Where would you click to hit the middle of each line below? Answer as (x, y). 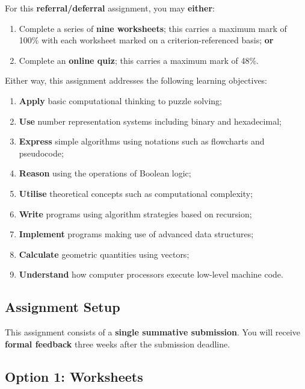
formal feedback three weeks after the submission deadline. (118, 344)
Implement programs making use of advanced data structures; (136, 234)
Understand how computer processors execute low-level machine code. (151, 274)
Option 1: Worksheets (74, 376)
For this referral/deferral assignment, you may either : (110, 8)
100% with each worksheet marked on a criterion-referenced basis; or (146, 40)
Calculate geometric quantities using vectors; (104, 254)
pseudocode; (41, 153)
